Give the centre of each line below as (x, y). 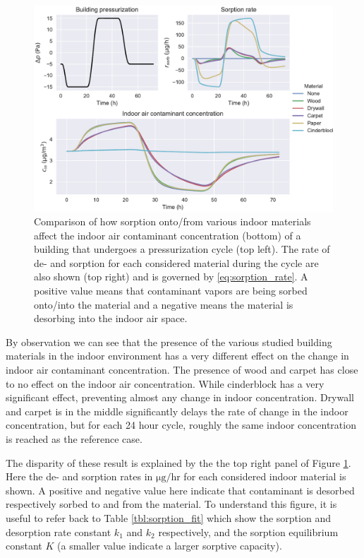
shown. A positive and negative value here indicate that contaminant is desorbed (180, 490)
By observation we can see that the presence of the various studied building (169, 342)
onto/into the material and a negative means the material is (164, 304)
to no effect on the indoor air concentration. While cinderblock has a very (165, 383)
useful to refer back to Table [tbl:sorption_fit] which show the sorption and (168, 517)
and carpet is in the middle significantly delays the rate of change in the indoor (177, 411)
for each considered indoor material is (265, 476)
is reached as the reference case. (74, 439)
